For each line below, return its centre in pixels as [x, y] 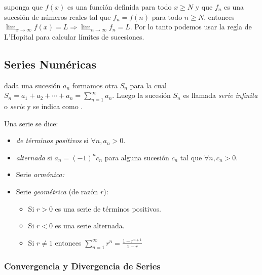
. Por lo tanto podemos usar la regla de [191, 27]
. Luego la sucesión [141, 95]
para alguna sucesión [137, 157]
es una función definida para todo [120, 7]
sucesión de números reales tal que [58, 16]
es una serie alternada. [90, 226]
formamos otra [95, 85]
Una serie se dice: [31, 123]
